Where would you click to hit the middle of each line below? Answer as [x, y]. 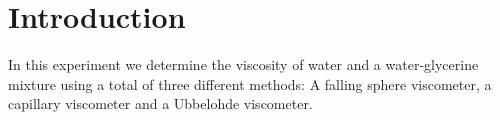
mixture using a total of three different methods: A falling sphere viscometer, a [250, 83]
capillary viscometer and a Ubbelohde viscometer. [160, 103]
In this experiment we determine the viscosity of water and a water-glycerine [243, 64]
